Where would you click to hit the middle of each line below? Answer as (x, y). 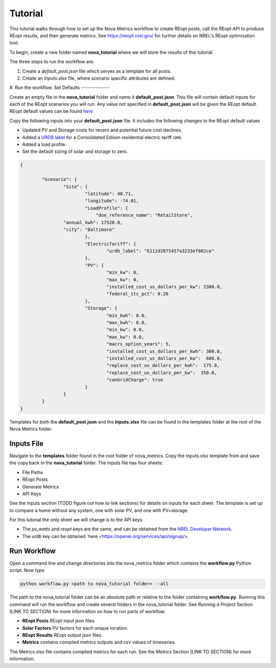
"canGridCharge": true (135, 380)
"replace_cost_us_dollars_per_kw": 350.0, (162, 373)
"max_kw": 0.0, (125, 337)
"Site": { (75, 186)
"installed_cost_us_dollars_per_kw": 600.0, (164, 358)
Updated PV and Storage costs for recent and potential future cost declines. (102, 130)
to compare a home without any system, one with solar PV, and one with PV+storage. (99, 510)
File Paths (33, 472)
